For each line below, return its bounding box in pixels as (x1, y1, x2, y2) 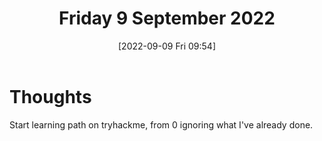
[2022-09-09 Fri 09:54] (118, 40, 216, 52)
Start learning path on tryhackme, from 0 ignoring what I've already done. (9, 118, 314, 131)
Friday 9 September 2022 (58, 7, 276, 30)
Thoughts (9, 85, 92, 108)
